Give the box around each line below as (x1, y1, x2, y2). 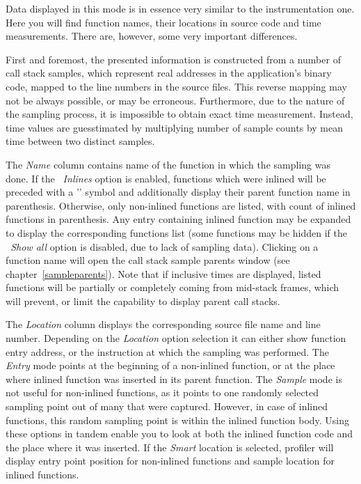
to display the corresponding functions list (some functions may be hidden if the (6, 225, 347, 240)
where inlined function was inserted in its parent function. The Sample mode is (6, 371, 342, 386)
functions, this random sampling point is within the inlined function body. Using (6, 412, 350, 427)
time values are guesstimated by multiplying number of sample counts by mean (6, 120, 343, 134)
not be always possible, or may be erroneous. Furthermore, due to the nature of (6, 93, 345, 107)
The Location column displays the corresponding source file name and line (6, 317, 321, 331)
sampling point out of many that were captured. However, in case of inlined (6, 399, 328, 414)
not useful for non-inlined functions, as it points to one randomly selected (6, 385, 319, 400)
